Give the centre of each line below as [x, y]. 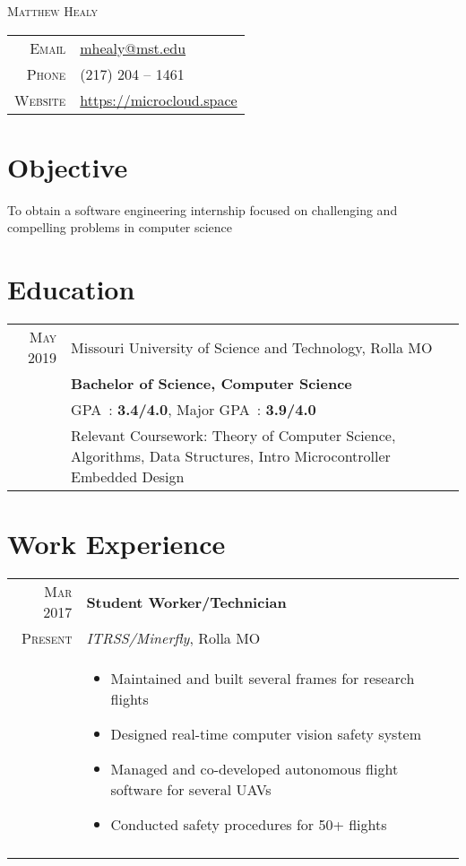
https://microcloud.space [159, 100]
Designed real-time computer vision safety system [266, 734]
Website [40, 100]
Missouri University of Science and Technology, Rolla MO [252, 347]
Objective [68, 166]
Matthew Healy [52, 11]
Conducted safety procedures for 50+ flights [249, 825]
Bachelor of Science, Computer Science [211, 384]
